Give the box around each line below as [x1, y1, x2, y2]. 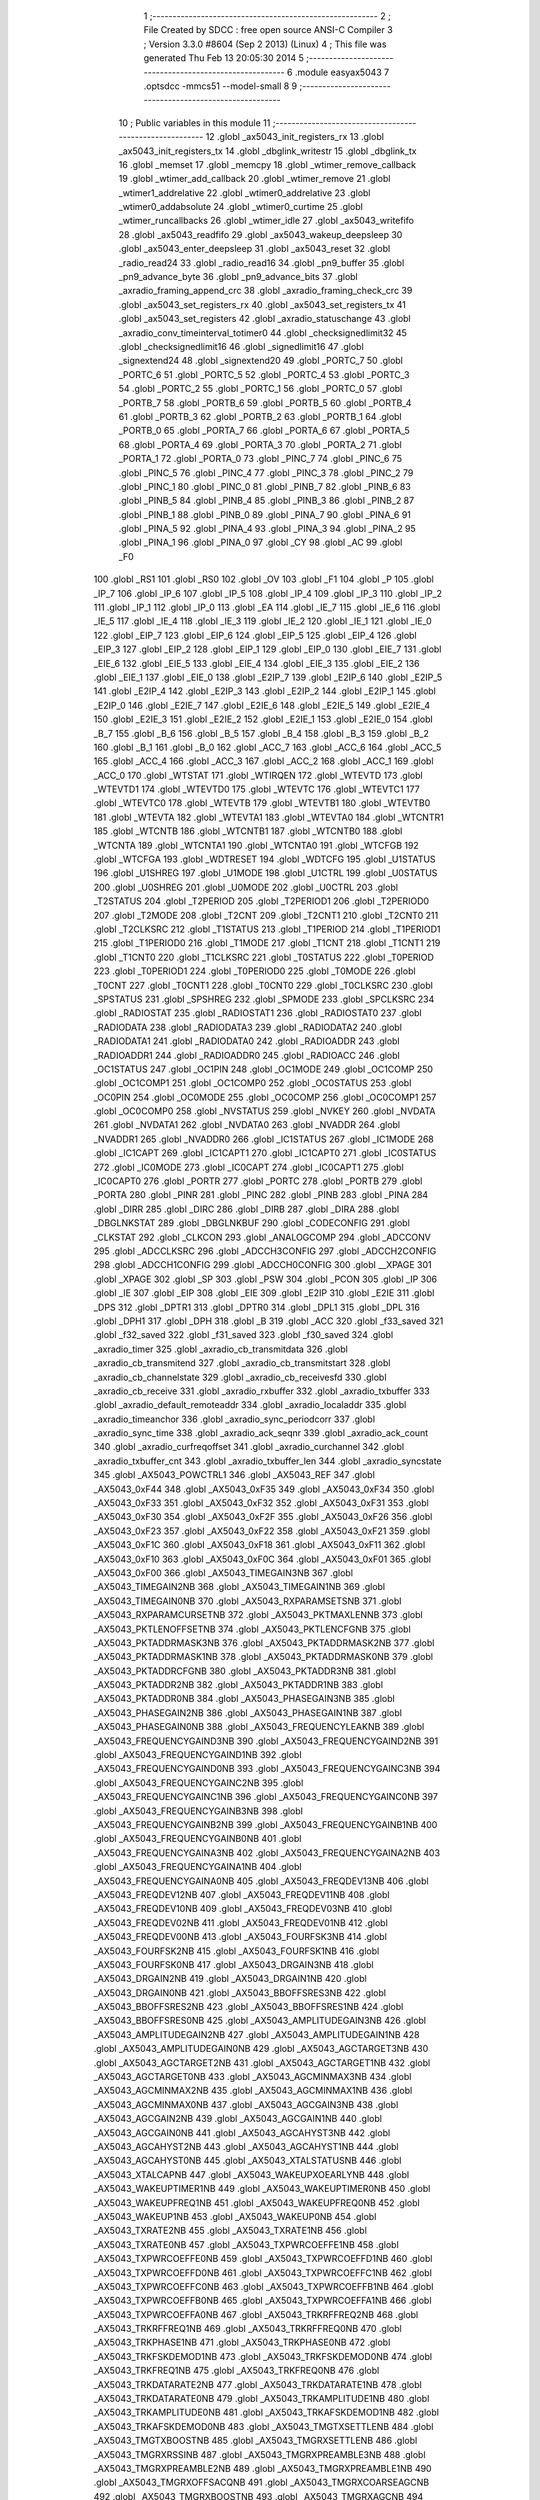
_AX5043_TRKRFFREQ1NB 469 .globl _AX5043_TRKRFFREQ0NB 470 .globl [93, 2323, 402, 2335]
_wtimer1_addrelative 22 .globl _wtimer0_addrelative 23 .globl [118, 186, 371, 199]
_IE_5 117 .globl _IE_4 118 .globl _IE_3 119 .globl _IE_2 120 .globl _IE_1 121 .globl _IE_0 [93, 615, 432, 627]
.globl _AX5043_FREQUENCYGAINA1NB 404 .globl [93, 1861, 302, 1873]
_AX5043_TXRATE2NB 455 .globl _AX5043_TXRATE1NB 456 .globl [93, 2225, 367, 2237]
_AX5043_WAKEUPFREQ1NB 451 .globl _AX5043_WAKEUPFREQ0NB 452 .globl [93, 2196, 420, 2209]
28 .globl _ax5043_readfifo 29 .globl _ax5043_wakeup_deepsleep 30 [118, 228, 403, 240]
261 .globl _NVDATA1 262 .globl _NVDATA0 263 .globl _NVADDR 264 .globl [93, 1119, 401, 1131]
